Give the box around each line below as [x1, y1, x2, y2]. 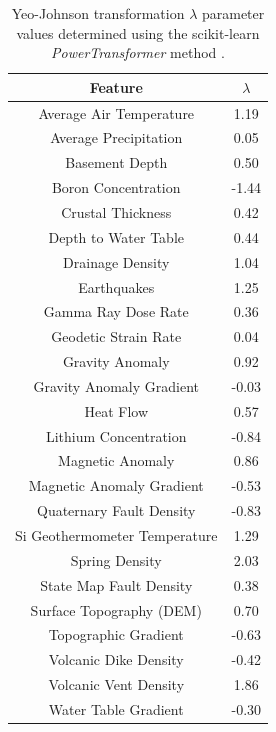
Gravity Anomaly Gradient [33, 375, 200, 396]
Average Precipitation [50, 127, 183, 148]
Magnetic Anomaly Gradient [28, 475, 204, 496]
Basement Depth [65, 152, 168, 173]
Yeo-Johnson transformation [11, 3, 185, 23]
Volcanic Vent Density [48, 674, 185, 695]
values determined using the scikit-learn [16, 22, 260, 43]
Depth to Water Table [48, 226, 185, 247]
